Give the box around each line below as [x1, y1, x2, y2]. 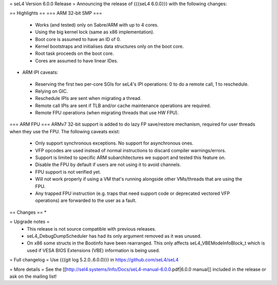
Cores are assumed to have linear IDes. [35, 57, 118, 64]
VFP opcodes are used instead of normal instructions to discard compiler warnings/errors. [35, 147, 226, 153]
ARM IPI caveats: [22, 69, 58, 75]
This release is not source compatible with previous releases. [27, 226, 156, 232]
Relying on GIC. [35, 88, 68, 94]
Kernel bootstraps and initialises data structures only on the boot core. [35, 43, 184, 49]
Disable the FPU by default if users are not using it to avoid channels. [35, 161, 182, 168]
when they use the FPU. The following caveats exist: [9, 128, 120, 134]
